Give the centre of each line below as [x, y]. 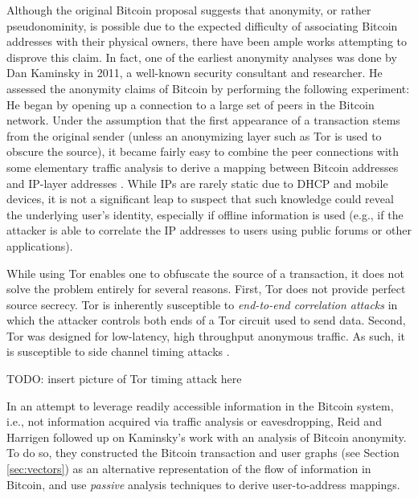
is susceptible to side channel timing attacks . [118, 351]
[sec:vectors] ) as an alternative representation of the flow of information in [189, 469]
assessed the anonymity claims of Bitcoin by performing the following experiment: [208, 88]
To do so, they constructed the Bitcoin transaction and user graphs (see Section [203, 453]
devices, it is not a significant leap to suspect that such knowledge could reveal [200, 199]
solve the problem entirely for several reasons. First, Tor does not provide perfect [206, 289]
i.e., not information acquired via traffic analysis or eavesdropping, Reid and [194, 421]
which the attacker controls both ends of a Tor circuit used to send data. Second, [206, 320]
